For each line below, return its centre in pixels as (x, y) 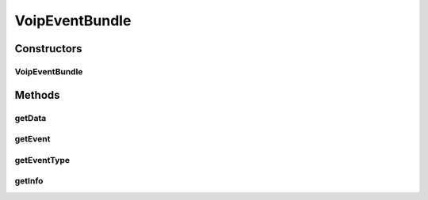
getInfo (29, 181)
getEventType (42, 160)
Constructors (48, 49)
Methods (37, 95)
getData (31, 118)
